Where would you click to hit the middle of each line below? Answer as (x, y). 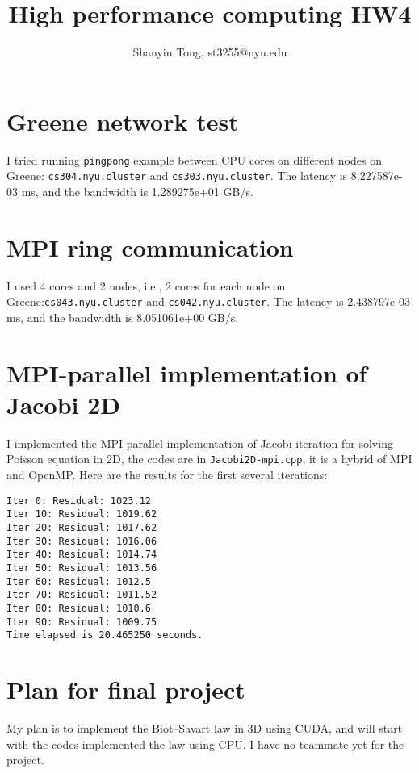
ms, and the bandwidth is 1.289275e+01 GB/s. (137, 191)
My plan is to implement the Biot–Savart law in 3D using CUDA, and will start (205, 728)
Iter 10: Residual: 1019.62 (82, 514)
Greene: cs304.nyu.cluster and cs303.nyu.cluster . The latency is (177, 175)
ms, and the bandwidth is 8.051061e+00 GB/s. (123, 317)
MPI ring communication (150, 247)
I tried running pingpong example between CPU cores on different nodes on (194, 159)
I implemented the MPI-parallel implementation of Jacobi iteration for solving (200, 443)
